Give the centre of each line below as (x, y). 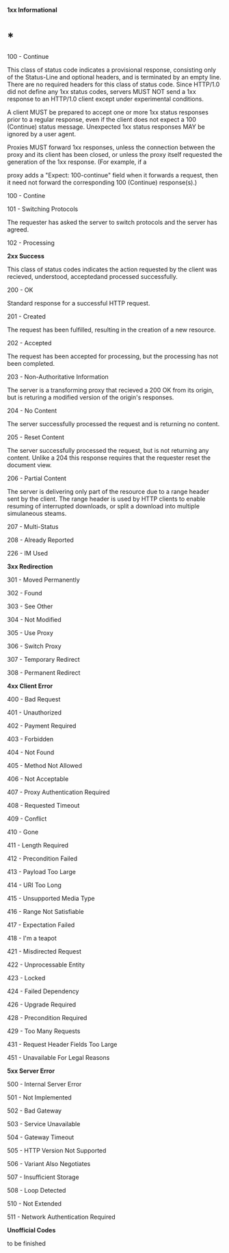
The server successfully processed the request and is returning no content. (113, 423)
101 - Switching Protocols (43, 209)
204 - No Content (32, 410)
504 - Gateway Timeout (41, 1137)
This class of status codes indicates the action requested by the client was (112, 269)
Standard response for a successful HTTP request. (79, 303)
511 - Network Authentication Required (61, 1217)
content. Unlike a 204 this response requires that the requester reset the (109, 458)
